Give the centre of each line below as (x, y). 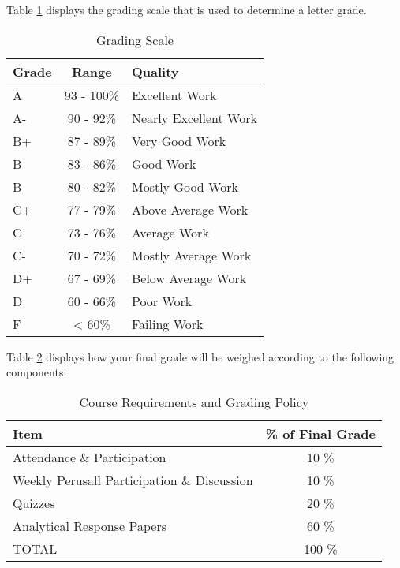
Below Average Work (189, 278)
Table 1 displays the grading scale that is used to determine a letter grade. (187, 9)
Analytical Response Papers (90, 525)
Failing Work (167, 323)
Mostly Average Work (191, 255)
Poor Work (162, 301)
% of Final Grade (320, 433)
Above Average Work (190, 209)
